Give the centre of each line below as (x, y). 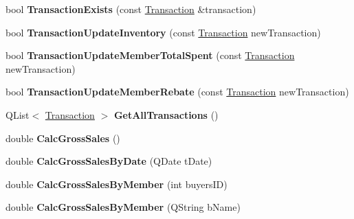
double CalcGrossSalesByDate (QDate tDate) (109, 161)
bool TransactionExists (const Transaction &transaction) (131, 9)
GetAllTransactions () (166, 114)
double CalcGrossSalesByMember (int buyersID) (117, 184)
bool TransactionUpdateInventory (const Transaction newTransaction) (163, 32)
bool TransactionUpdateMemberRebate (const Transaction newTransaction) (177, 92)
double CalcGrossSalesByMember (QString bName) (123, 207)
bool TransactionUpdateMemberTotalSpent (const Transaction (150, 55)
